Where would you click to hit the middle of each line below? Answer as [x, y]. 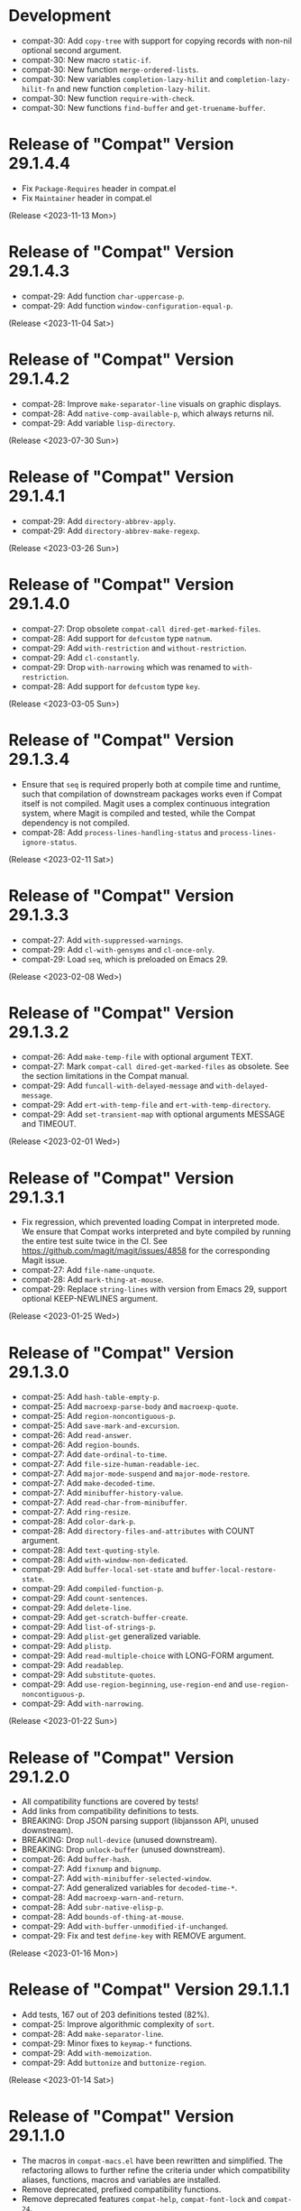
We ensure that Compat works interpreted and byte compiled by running [156, 1231]
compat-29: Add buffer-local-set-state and [105, 1570]
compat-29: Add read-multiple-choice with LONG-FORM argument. [148, 1655]
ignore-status [48, 843]
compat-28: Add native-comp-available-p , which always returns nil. [147, 413]
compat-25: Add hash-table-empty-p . [90, 1397]
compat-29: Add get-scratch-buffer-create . [105, 1617]
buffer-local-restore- [234, 1571]
